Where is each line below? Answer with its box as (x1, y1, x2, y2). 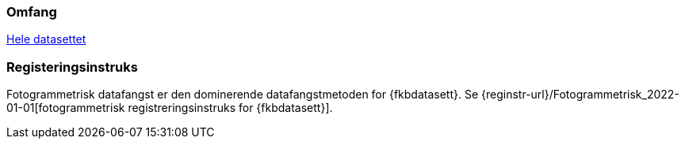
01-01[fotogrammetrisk (6, 101, 125, 115)
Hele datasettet (6, 32, 86, 46)
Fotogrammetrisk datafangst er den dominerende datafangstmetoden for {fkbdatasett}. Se (6, 87, 479, 102)
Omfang (6, 4, 57, 20)
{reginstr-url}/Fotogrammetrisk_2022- (481, 87, 679, 102)
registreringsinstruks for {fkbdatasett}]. (128, 101, 333, 115)
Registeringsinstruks (6, 58, 138, 75)
